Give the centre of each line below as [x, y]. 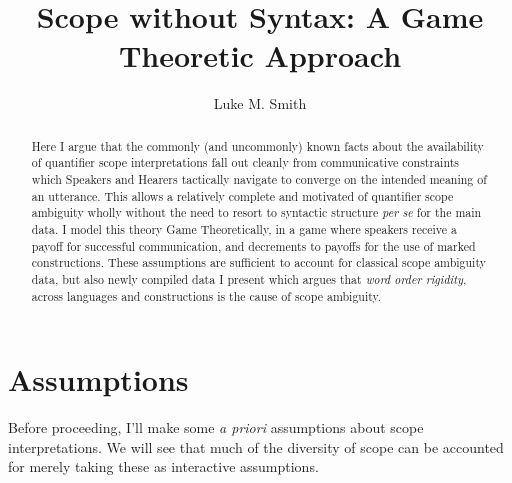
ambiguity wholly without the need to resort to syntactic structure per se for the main [256, 212]
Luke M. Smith [260, 103]
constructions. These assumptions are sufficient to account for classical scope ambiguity [258, 262]
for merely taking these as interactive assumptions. [163, 466]
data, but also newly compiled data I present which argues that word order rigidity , [249, 278]
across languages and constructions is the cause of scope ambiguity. [206, 295]
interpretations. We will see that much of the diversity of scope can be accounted [256, 446]
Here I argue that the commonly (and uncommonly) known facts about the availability [257, 145]
